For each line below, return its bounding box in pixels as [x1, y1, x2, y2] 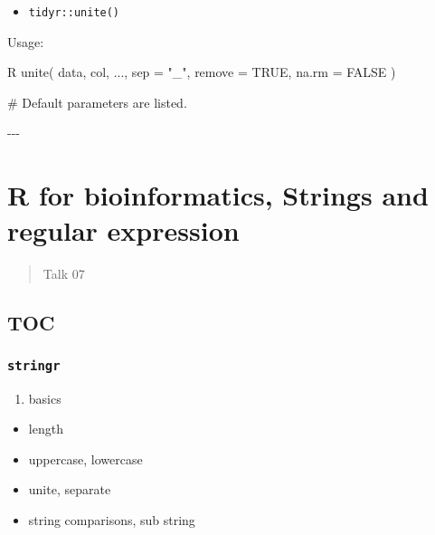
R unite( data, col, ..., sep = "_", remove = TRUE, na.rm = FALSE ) [7, 62, 396, 81]
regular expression [7, 212, 240, 249]
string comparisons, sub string [28, 510, 195, 529]
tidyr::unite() [28, 6, 120, 19]
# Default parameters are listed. [7, 92, 187, 111]
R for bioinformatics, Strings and [7, 177, 429, 214]
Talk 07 [43, 264, 85, 283]
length [28, 419, 63, 438]
